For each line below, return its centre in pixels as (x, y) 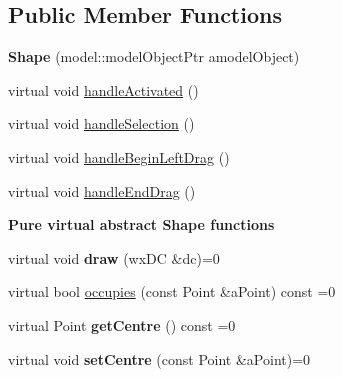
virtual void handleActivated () (103, 89)
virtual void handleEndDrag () (102, 190)
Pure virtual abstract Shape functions (141, 224)
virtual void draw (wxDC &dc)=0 (114, 257)
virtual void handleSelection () (101, 123)
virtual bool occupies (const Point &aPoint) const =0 (172, 291)
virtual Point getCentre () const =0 (122, 324)
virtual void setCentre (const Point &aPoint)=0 (159, 358)
